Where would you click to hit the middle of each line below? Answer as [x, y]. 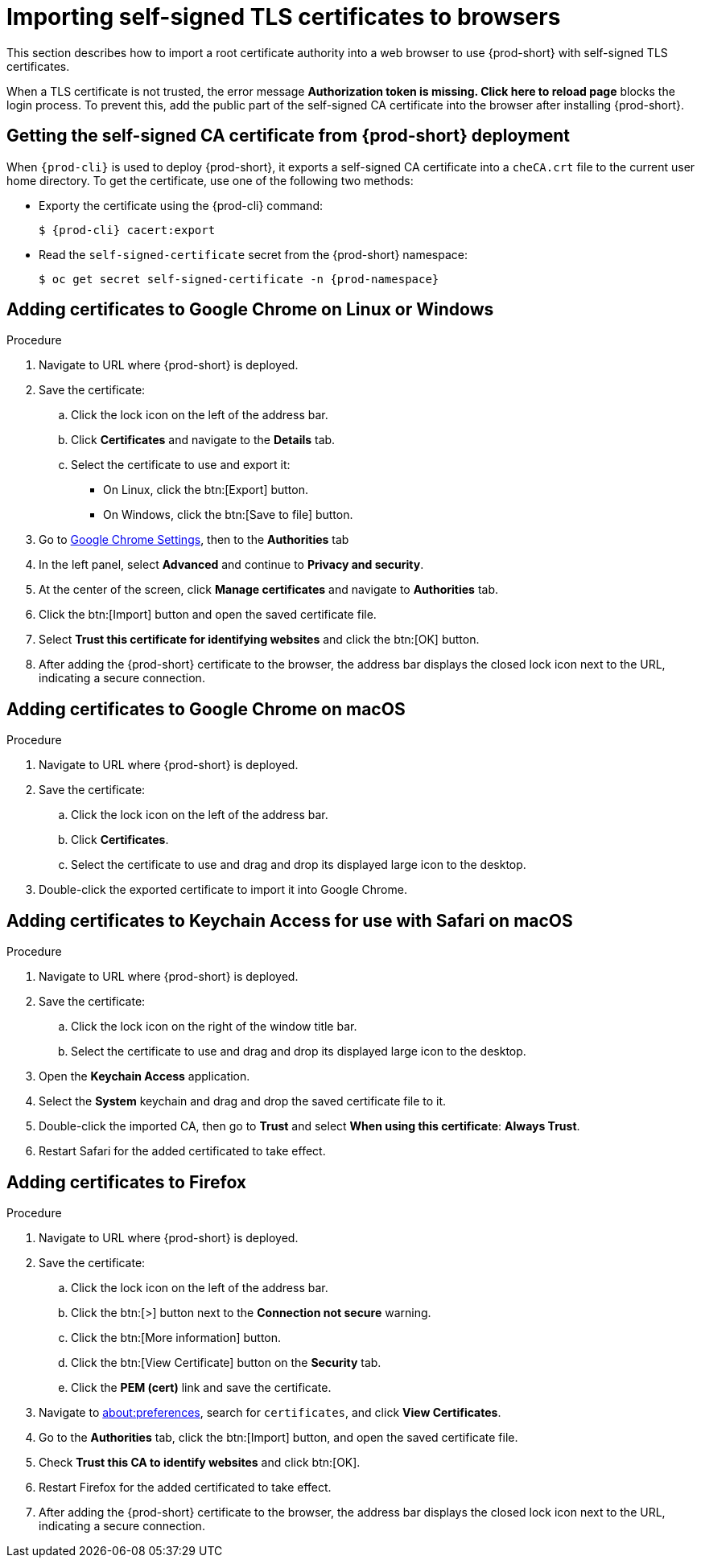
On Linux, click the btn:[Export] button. [206, 490]
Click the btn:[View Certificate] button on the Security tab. [226, 1362]
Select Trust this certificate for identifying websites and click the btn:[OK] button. [259, 640]
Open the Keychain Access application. [144, 1076]
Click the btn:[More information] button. [176, 1337]
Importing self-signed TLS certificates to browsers [284, 17]
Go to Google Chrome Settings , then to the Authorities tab [194, 540]
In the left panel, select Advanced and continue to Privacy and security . [231, 565]
